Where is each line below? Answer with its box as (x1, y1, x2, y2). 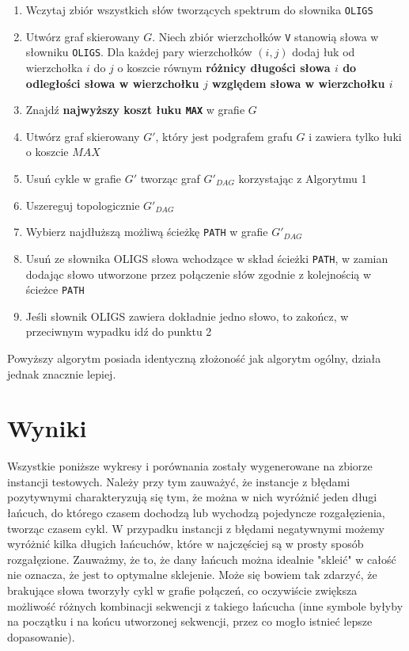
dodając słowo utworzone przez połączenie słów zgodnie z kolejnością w (25, 265, 372, 282)
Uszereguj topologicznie (25, 196, 140, 213)
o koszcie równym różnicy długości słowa (117, 59, 331, 75)
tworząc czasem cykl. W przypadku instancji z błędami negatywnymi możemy (7, 520, 384, 536)
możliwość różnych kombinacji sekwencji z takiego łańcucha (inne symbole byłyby (7, 597, 403, 614)
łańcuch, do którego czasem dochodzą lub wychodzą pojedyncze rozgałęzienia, (7, 504, 385, 521)
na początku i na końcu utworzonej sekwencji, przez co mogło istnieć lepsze (7, 613, 373, 630)
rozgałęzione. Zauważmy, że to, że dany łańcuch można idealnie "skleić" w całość (7, 550, 396, 567)
